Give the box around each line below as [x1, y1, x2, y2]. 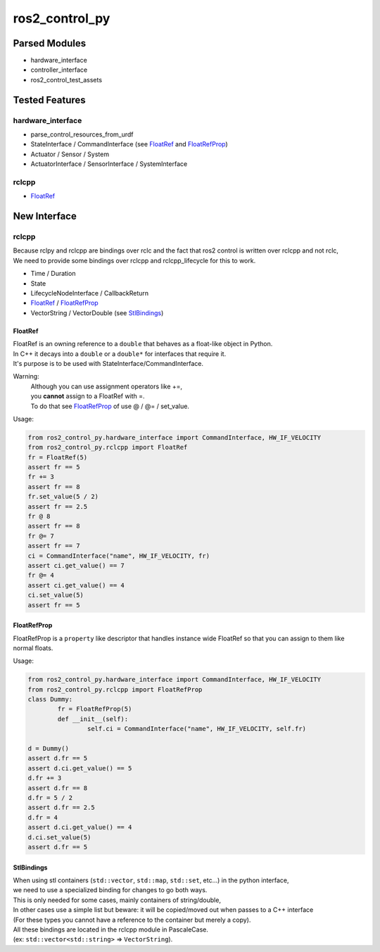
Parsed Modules [13, 37, 87, 49]
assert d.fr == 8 [27, 784, 88, 792]
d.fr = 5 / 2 [27, 794, 73, 801]
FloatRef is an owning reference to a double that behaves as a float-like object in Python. [13, 340, 273, 348]
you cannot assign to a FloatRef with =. [30, 392, 145, 400]
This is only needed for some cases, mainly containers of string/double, [13, 896, 222, 904]
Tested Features [13, 94, 86, 106]
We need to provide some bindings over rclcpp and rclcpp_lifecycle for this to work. [13, 256, 256, 265]
